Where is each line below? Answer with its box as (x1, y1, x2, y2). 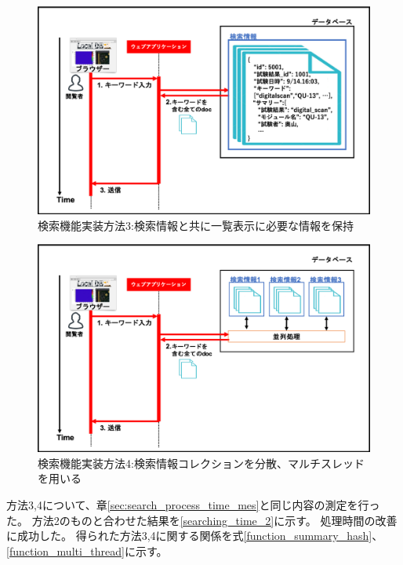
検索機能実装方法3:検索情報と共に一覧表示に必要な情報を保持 (38, 217, 354, 233)
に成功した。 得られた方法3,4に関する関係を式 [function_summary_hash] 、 (6, 527, 383, 544)
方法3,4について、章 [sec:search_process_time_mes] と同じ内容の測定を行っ (6, 496, 380, 512)
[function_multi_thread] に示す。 (6, 542, 168, 559)
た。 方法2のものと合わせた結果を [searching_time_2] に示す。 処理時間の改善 (6, 512, 398, 528)
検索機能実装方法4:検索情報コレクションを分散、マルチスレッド (38, 454, 365, 471)
